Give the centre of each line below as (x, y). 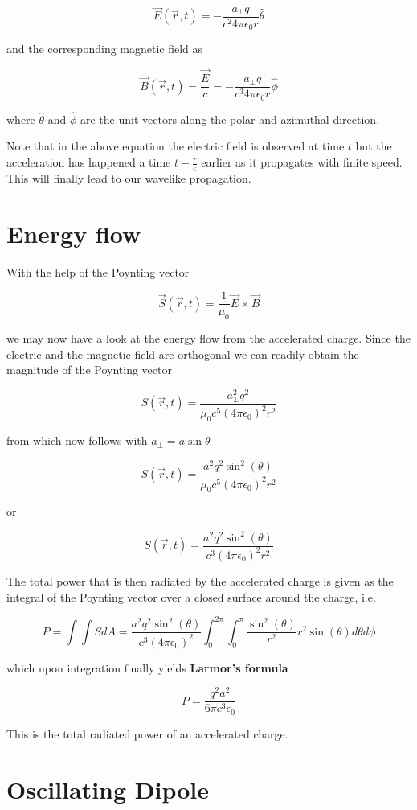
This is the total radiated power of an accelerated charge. (147, 733)
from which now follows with (77, 440)
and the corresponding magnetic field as (105, 49)
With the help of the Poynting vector (98, 271)
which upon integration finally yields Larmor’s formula (147, 667)
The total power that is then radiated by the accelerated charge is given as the (200, 580)
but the (374, 146)
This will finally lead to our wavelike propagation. (129, 177)
